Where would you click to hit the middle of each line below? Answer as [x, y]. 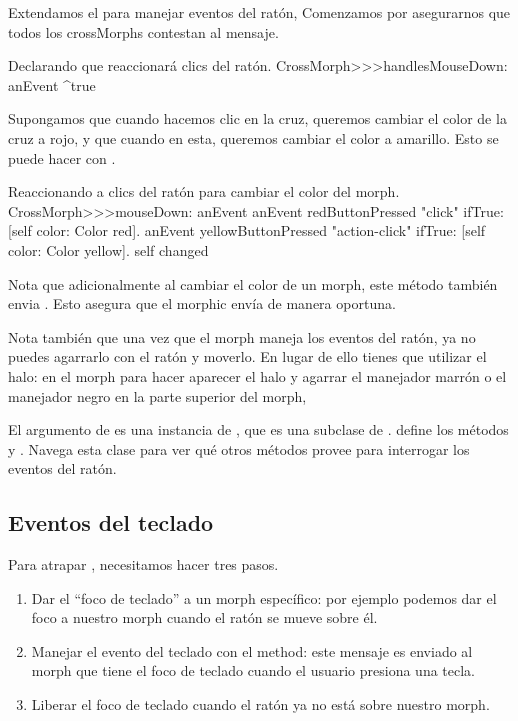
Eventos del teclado [111, 522]
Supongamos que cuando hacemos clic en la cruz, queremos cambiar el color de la [257, 118]
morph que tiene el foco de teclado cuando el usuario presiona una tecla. [253, 670]
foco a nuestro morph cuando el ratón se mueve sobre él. [204, 617]
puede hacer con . [62, 157]
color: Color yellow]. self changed [108, 249]
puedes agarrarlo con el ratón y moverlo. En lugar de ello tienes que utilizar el [247, 356]
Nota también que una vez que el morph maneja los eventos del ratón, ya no [242, 336]
